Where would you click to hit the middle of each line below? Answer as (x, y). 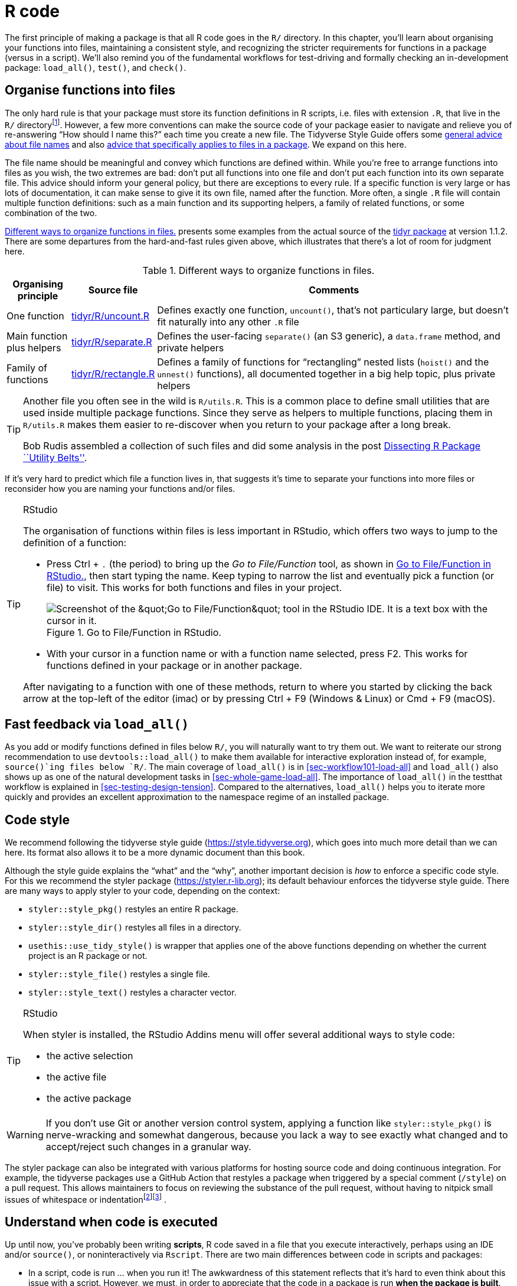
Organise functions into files (90, 90)
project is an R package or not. (88, 955)
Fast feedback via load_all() (97, 724)
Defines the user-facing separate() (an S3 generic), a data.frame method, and (329, 336)
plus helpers (34, 348)
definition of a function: (75, 543)
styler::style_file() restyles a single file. (119, 974)
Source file (113, 290)
